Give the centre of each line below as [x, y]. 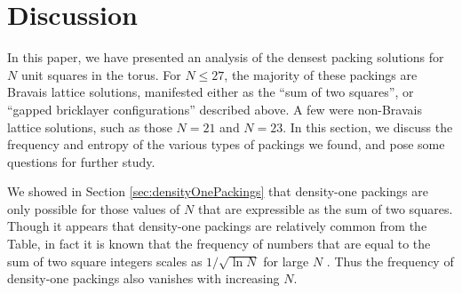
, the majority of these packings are [321, 74]
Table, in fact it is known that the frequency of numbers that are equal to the [219, 244]
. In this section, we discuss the [368, 127]
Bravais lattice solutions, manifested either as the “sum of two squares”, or [211, 92]
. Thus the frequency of [390, 261]
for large [286, 261]
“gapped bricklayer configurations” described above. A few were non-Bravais [215, 109]
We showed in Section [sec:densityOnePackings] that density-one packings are [218, 191]
